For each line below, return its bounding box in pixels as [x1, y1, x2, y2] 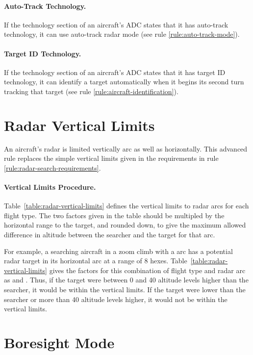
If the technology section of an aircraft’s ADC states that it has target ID [4, 67, 226, 77]
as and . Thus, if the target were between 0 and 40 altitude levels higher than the [4, 275, 249, 285]
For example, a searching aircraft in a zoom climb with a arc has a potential [4, 246, 233, 256]
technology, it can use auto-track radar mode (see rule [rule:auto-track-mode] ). [4, 29, 240, 39]
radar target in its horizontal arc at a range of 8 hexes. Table [4, 255, 187, 266]
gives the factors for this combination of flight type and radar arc [49, 265, 246, 275]
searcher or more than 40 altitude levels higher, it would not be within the [4, 294, 228, 304]
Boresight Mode [4, 332, 115, 352]
